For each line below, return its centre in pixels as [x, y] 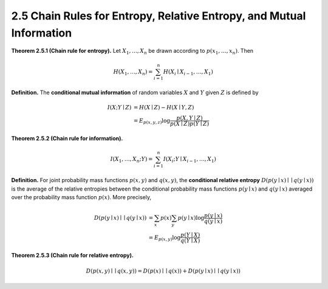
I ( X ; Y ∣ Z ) [119, 107]
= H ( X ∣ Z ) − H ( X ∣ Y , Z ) [164, 107]
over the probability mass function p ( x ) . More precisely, [81, 197]
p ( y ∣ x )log [191, 218]
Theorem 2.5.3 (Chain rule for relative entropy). [72, 255]
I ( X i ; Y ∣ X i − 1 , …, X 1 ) [190, 160]
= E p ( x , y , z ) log [152, 121]
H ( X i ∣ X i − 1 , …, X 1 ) [188, 72]
